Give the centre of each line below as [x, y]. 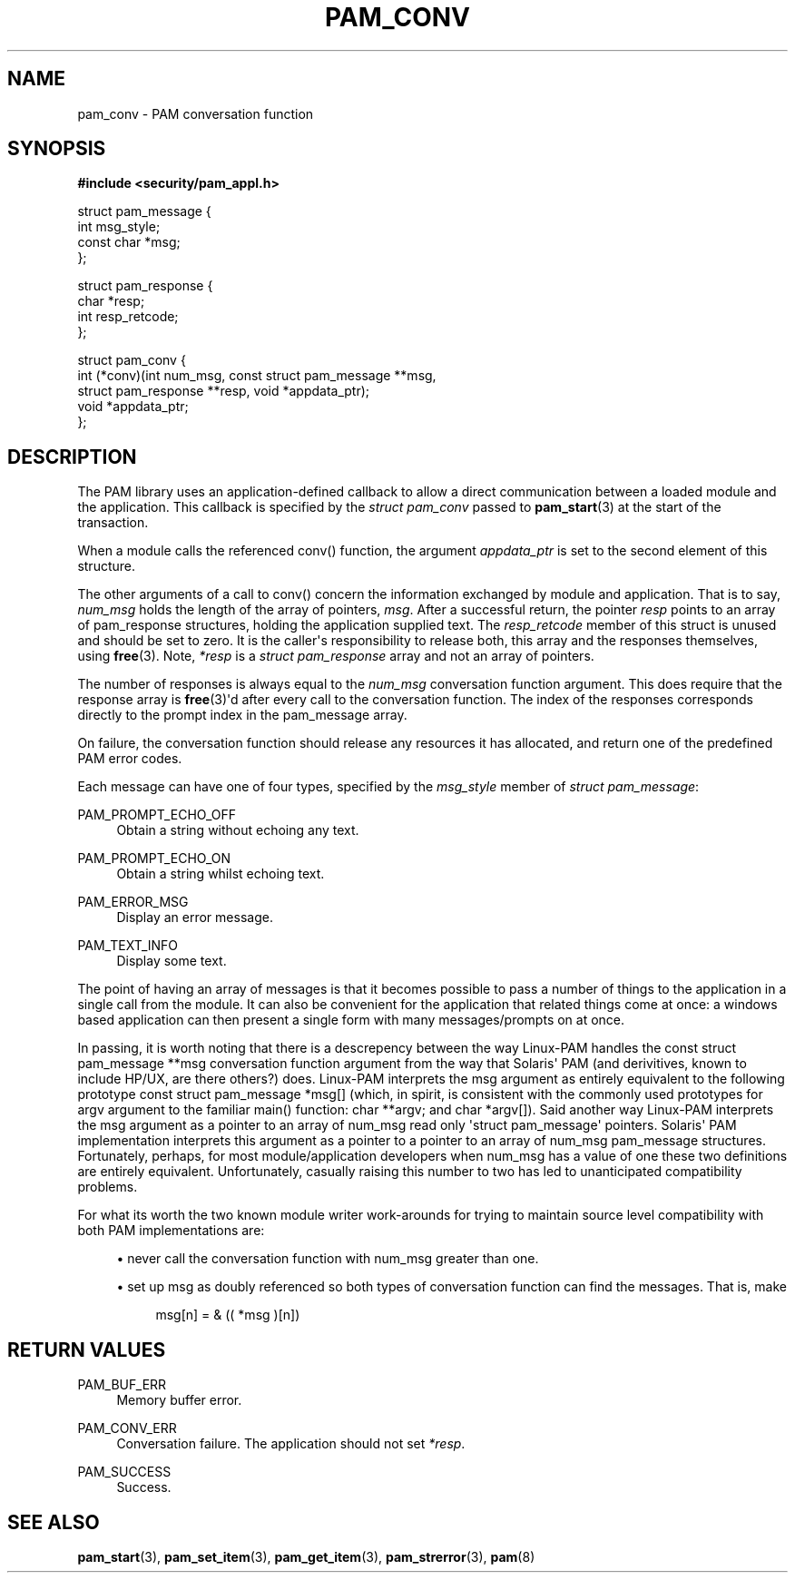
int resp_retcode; [128, 317]
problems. [108, 1187]
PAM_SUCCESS [124, 1472]
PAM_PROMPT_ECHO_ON [154, 859]
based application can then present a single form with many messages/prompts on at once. [351, 1020]
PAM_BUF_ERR [122, 1385]
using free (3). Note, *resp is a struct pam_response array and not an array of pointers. [336, 656]
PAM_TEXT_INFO [128, 946]
